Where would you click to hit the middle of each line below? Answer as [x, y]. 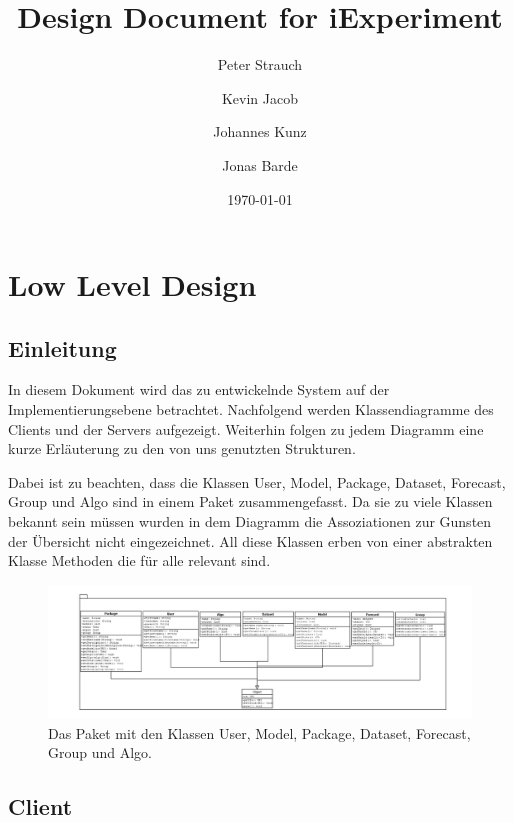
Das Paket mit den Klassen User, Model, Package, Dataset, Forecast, [259, 732]
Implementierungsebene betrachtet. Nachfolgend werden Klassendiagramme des [251, 409]
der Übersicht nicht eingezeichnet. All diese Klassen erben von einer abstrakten [250, 540]
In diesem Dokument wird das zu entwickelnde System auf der [199, 389]
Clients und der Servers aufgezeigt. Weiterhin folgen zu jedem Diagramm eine [246, 428]
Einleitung [62, 347]
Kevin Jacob [260, 97]
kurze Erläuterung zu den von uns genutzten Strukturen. [182, 448]
